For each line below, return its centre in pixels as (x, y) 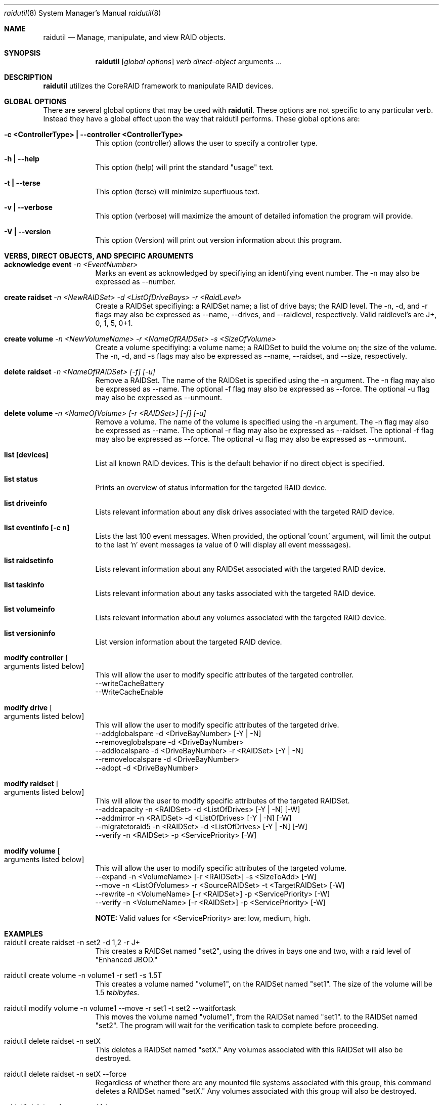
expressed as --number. (136, 282)
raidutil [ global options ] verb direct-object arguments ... (189, 61)
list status (21, 479)
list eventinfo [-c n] (37, 527)
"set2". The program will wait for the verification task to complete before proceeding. (237, 1025)
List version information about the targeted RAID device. (189, 642)
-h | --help (22, 159)
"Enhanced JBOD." (126, 960)
